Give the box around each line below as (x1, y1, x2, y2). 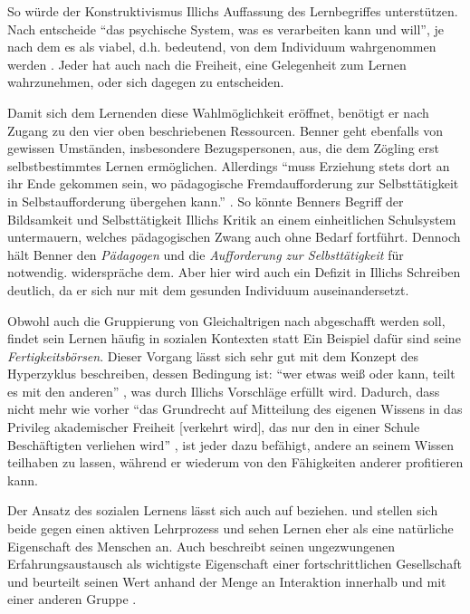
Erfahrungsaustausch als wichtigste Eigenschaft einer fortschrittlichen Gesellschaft (7, 554, 462, 573)
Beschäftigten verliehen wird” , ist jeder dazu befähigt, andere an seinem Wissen (7, 435, 455, 454)
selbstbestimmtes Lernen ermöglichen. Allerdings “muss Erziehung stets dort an (7, 156, 450, 175)
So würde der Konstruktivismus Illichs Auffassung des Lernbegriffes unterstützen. (7, 2, 458, 20)
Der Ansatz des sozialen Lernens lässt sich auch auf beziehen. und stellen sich (7, 501, 438, 520)
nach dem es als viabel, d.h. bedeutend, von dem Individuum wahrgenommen (7, 37, 436, 56)
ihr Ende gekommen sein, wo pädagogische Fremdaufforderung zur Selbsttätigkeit (7, 174, 459, 193)
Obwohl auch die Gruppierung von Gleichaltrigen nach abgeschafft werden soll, (7, 311, 446, 330)
